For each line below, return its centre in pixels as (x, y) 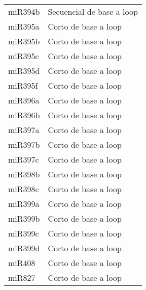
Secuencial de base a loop (93, 11)
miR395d (24, 71)
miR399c (24, 233)
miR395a (24, 26)
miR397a (24, 130)
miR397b (24, 144)
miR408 (22, 263)
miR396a (24, 100)
